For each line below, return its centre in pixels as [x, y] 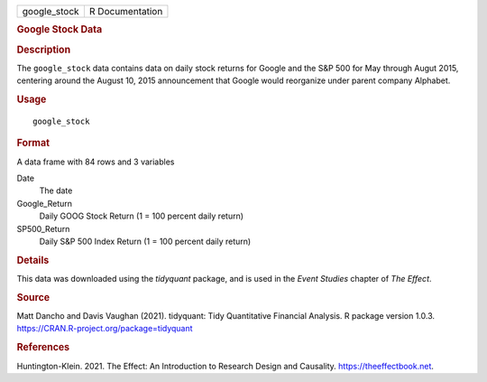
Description [44, 50]
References [43, 348]
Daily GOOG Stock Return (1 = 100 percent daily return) [141, 216]
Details [33, 260]
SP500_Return [43, 228]
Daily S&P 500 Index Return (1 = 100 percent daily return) [145, 241]
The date [56, 191]
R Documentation [126, 11]
